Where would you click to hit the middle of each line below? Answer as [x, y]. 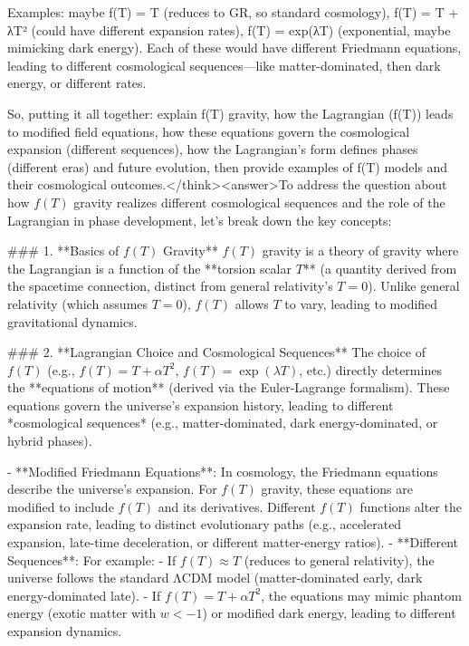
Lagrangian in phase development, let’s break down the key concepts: [200, 220]
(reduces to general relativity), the [339, 559]
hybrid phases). [50, 441]
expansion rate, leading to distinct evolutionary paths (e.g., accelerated [205, 524]
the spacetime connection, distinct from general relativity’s [170, 286]
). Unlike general [414, 286]
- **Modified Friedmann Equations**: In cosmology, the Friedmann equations [223, 471]
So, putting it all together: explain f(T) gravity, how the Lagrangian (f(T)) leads [230, 113]
